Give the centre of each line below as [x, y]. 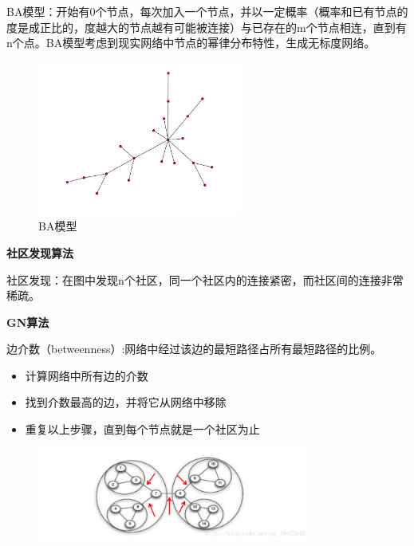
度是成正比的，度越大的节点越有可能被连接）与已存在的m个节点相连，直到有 [207, 27]
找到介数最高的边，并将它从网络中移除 [126, 402]
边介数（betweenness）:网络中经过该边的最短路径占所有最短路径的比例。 [194, 349]
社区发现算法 [40, 252]
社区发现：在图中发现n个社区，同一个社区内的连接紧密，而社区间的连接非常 [205, 279]
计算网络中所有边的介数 [87, 375]
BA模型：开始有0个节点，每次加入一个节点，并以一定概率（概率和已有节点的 [207, 11]
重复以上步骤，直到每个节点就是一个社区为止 [142, 429]
